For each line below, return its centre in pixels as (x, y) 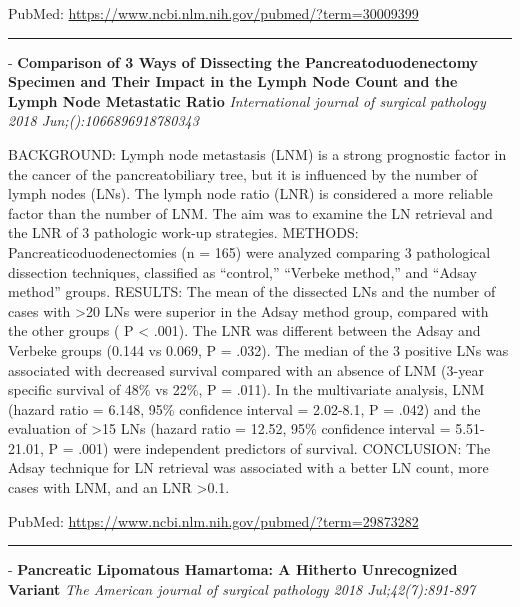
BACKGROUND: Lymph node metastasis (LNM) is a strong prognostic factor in (257, 153)
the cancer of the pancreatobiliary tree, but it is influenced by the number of (243, 173)
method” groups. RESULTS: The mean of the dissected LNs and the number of (252, 291)
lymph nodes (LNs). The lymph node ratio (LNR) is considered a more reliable (250, 193)
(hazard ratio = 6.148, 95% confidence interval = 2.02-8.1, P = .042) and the (244, 408)
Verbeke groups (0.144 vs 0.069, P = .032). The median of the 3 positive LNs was (258, 349)
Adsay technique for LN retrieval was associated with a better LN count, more (248, 467)
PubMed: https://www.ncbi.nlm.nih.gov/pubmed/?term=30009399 (213, 13)
